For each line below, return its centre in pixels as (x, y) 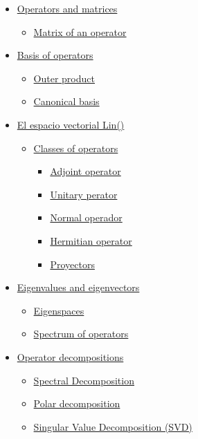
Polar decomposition (77, 403)
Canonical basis (66, 101)
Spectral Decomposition (84, 380)
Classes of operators (76, 148)
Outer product (64, 78)
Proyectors (72, 264)
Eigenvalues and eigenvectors (78, 287)
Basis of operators (55, 55)
